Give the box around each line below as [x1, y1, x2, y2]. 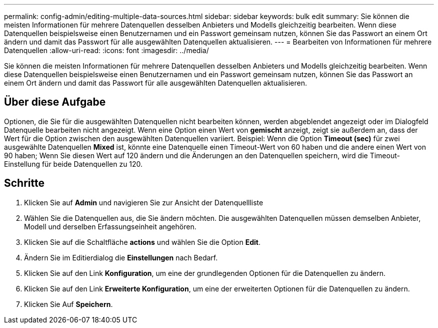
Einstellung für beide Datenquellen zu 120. [4, 159, 143, 168]
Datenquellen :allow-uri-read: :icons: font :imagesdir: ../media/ [4, 46, 209, 55]
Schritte [4, 177, 44, 190]
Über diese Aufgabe [4, 96, 106, 109]
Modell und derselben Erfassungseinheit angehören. [24, 222, 196, 231]
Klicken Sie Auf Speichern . [24, 299, 113, 308]
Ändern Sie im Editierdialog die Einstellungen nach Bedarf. [24, 253, 218, 262]
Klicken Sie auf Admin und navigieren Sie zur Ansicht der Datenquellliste [24, 198, 263, 207]
